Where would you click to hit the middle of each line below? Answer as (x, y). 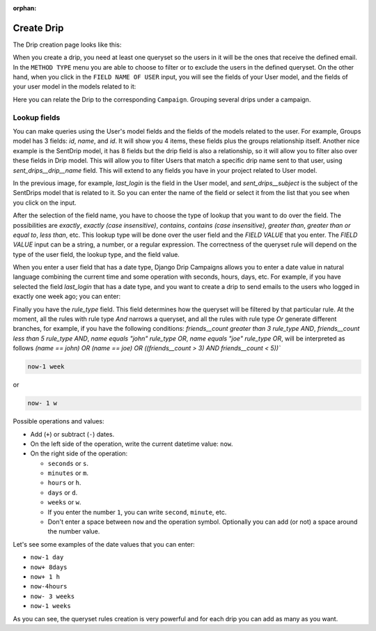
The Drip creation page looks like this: (67, 45)
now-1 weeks (50, 606)
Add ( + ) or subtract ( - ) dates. (72, 434)
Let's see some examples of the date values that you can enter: (104, 544)
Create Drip (38, 28)
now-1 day (47, 558)
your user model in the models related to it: (75, 86)
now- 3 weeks (53, 596)
